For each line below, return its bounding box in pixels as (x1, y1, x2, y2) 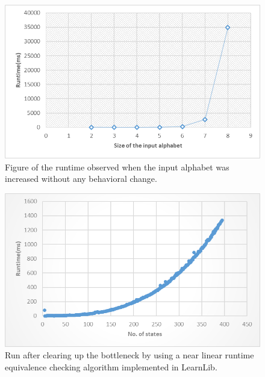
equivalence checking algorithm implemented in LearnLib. (5, 361, 217, 373)
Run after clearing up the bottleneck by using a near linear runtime (5, 349, 254, 361)
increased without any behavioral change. (5, 172, 157, 185)
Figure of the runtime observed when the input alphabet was (5, 160, 229, 173)
